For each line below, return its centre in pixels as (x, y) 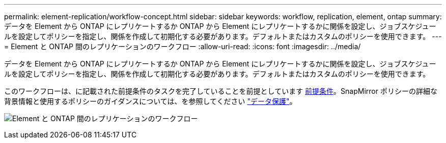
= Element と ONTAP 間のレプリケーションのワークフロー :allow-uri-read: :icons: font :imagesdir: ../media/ (183, 46)
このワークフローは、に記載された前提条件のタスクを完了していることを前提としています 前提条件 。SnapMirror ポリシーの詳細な (221, 91)
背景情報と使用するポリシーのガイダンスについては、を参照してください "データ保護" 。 (150, 101)
